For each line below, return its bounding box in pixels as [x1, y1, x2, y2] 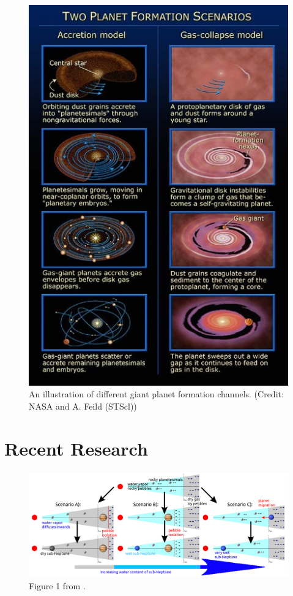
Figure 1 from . [29, 579, 86, 592]
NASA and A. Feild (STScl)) [29, 400, 137, 412]
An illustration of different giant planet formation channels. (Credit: [29, 388, 284, 400]
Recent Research [4, 435, 148, 460]
